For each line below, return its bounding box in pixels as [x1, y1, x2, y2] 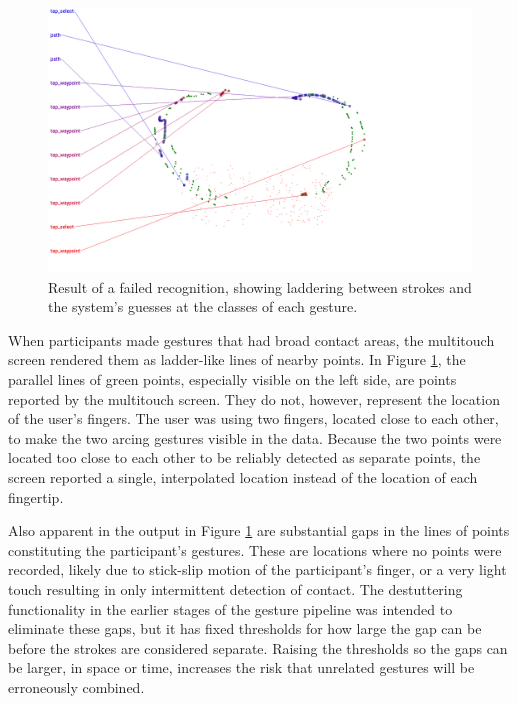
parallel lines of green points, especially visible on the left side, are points [8, 368, 457, 389]
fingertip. [8, 486, 64, 507]
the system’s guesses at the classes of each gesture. [48, 296, 358, 317]
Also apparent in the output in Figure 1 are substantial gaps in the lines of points [8, 520, 510, 541]
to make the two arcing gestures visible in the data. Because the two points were [8, 427, 502, 448]
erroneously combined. [8, 676, 145, 697]
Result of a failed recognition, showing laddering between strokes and [48, 276, 472, 297]
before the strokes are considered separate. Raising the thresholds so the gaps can [8, 637, 508, 658]
